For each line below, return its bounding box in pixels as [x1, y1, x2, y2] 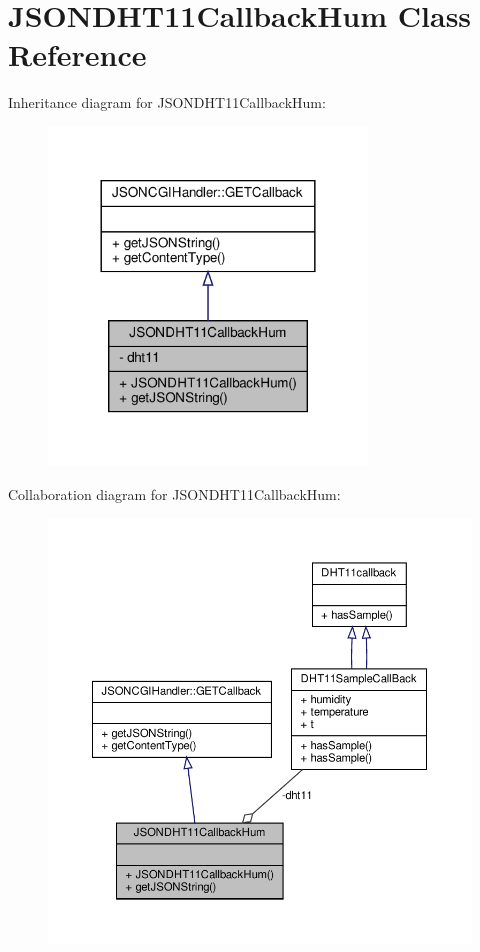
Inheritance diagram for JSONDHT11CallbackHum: [8, 92, 326, 113]
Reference [8, 34, 147, 75]
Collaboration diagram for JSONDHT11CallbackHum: [8, 483, 341, 504]
